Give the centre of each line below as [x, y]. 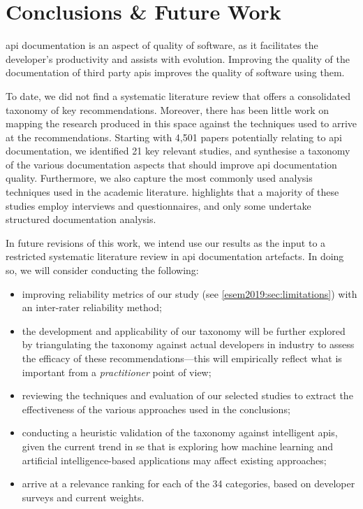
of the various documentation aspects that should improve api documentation [171, 164]
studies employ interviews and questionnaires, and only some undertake [158, 205]
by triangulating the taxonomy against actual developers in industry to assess [188, 344]
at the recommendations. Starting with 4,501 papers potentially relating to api [174, 137]
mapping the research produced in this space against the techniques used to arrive [181, 123]
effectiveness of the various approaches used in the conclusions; [156, 409]
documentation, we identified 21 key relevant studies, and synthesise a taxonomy [178, 151]
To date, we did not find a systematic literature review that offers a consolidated [178, 95]
